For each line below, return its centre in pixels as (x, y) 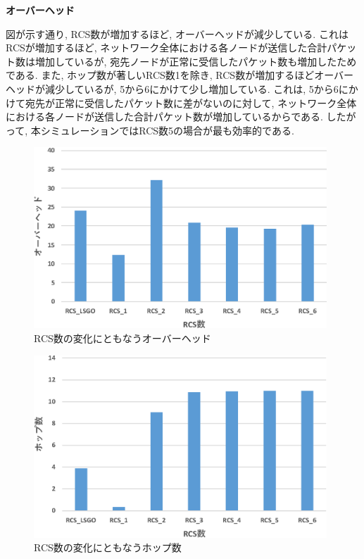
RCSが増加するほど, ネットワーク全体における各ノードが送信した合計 (167, 48)
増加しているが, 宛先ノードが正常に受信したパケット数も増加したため (196, 61)
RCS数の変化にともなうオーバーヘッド (123, 338)
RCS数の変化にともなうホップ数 (108, 547)
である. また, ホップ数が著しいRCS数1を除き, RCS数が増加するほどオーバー (180, 75)
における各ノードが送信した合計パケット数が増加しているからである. (164, 117)
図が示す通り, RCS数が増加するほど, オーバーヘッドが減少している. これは (177, 33)
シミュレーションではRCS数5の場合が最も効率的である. (167, 130)
